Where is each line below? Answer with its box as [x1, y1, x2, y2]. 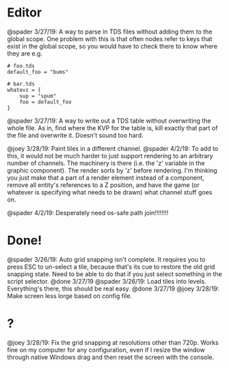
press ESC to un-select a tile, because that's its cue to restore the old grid [7, 262, 215, 271]
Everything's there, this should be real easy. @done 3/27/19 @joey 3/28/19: [7, 284, 220, 293]
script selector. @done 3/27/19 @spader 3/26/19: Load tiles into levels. [7, 277, 206, 285]
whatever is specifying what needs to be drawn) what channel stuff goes [7, 188, 213, 196]
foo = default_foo [19, 98, 72, 106]
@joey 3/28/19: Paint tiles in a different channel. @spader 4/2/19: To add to [7, 144, 219, 152]
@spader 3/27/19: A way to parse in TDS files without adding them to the [7, 27, 213, 36]
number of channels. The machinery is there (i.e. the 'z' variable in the [7, 159, 205, 167]
